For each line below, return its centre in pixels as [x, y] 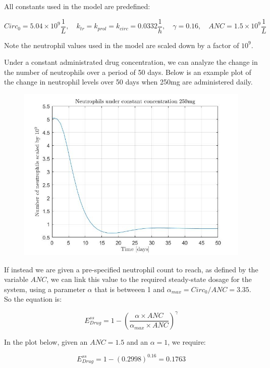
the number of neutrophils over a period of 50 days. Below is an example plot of [128, 72]
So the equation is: [33, 299]
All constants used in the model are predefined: [77, 6]
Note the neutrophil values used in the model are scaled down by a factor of [122, 45]
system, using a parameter [45, 289]
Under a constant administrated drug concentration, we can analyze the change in [131, 62]
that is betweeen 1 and [130, 289]
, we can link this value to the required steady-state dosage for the [149, 279]
